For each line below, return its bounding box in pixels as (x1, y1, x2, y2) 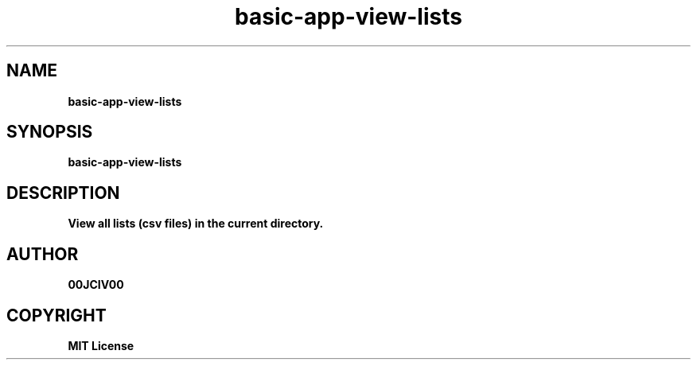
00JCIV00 (68, 278, 124, 292)
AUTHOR (6, 243, 79, 264)
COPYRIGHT (6, 305, 107, 325)
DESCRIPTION (6, 182, 120, 203)
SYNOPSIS (6, 122, 93, 142)
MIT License (68, 338, 134, 352)
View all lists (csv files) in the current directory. (68, 216, 324, 231)
